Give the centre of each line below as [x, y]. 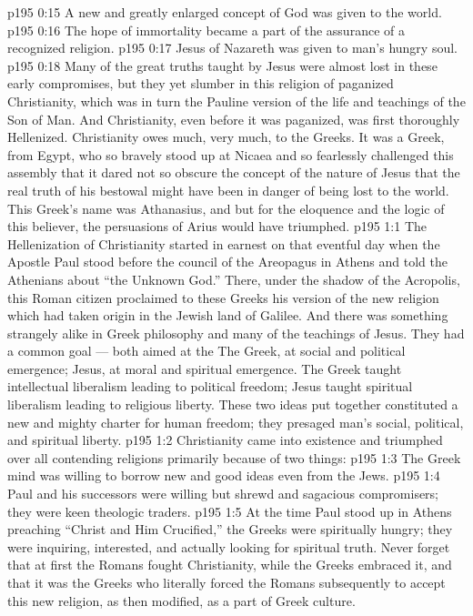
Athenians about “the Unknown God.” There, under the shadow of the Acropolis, [234, 279]
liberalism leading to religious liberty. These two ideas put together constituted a [233, 404]
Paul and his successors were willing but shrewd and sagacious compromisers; [223, 494]
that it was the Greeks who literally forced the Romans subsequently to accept [226, 582]
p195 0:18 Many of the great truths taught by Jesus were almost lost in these [222, 65]
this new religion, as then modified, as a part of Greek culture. [181, 600]
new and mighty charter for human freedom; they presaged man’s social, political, [236, 422]
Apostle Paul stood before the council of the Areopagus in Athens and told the [227, 262]
